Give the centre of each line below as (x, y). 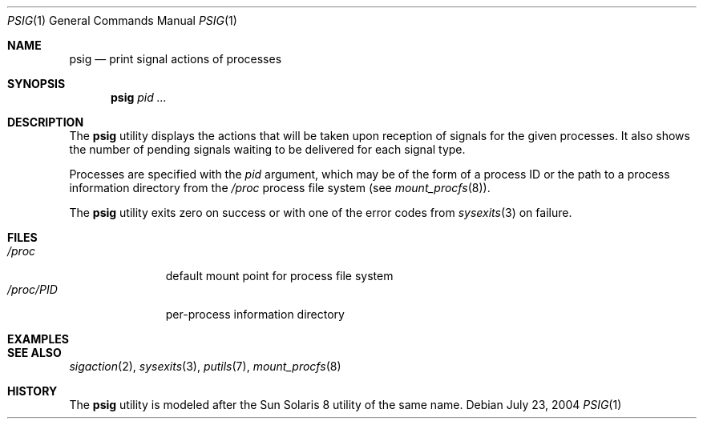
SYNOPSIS (36, 84)
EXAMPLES (38, 339)
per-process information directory (255, 314)
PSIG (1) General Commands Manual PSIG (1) (122, 20)
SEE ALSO (34, 353)
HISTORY (32, 391)
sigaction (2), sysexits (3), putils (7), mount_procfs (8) (205, 366)
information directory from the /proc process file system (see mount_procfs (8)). (280, 188)
